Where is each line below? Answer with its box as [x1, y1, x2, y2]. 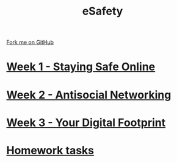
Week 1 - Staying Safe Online [6, 60, 156, 74]
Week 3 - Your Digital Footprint [6, 116, 166, 129]
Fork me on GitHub [6, 38, 54, 46]
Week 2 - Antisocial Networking [6, 88, 172, 102]
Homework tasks [6, 143, 95, 157]
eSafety [82, 4, 123, 18]
